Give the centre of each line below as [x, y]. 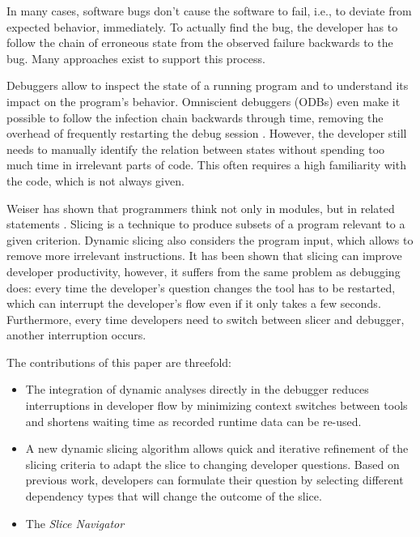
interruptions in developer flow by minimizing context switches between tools [216, 405]
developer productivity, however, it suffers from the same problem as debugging [204, 271]
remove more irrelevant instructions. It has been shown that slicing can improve [204, 256]
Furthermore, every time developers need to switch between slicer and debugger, [206, 319]
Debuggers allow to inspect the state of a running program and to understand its [208, 85]
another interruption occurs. [76, 335]
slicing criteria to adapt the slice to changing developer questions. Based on [212, 464]
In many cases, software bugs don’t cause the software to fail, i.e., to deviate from [209, 11]
